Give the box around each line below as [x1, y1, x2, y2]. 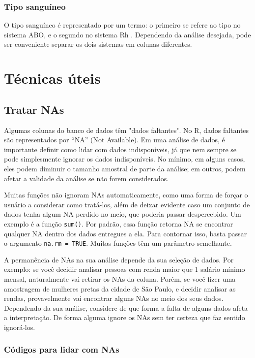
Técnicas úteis [4, 68, 101, 88]
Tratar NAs [4, 101, 64, 117]
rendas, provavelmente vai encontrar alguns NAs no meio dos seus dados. [4, 293, 224, 303]
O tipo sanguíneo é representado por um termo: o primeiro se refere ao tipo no [4, 20, 241, 30]
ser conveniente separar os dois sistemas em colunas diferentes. [4, 39, 192, 49]
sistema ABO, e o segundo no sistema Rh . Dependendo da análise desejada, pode [4, 29, 251, 39]
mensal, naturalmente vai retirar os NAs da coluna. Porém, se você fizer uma [4, 274, 236, 284]
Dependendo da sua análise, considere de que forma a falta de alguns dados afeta [4, 302, 248, 313]
